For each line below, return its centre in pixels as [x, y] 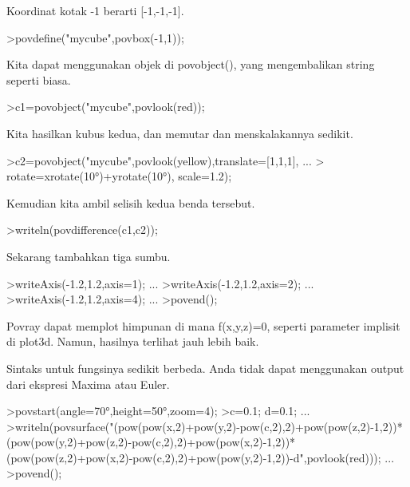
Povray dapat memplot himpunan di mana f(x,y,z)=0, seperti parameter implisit [203, 325]
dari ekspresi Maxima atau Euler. [88, 384]
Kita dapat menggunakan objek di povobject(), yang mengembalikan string [191, 64]
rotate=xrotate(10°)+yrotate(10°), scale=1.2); [119, 176]
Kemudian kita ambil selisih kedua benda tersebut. [131, 202]
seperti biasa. [39, 79]
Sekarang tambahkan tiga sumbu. [89, 256]
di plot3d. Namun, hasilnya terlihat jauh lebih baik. [133, 341]
